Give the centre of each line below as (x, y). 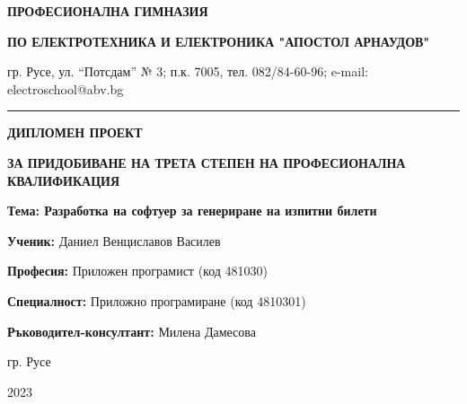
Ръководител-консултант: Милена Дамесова (132, 331)
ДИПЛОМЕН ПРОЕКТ (75, 132)
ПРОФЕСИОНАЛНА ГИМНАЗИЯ (108, 11)
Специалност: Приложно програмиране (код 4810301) (157, 300)
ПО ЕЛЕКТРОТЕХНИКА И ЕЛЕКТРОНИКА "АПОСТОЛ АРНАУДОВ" (219, 41)
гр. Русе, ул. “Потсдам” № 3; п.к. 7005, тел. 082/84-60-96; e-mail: (188, 71)
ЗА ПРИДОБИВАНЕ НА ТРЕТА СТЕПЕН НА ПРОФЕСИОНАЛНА (207, 162)
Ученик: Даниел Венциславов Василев (114, 240)
